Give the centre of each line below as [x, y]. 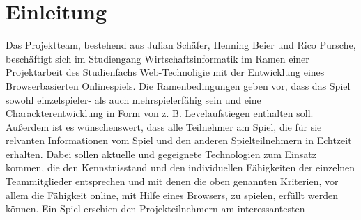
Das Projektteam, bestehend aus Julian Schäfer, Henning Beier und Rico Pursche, [181, 45]
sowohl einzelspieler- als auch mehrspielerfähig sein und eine [133, 99]
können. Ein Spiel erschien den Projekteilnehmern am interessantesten [155, 209]
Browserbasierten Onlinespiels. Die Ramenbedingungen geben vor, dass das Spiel [178, 85]
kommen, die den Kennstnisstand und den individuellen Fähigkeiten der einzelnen [180, 167]
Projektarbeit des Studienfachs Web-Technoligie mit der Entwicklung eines [165, 72]
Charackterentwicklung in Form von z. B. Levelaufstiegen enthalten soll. [160, 113]
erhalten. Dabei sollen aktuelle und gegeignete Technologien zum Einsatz [161, 154]
